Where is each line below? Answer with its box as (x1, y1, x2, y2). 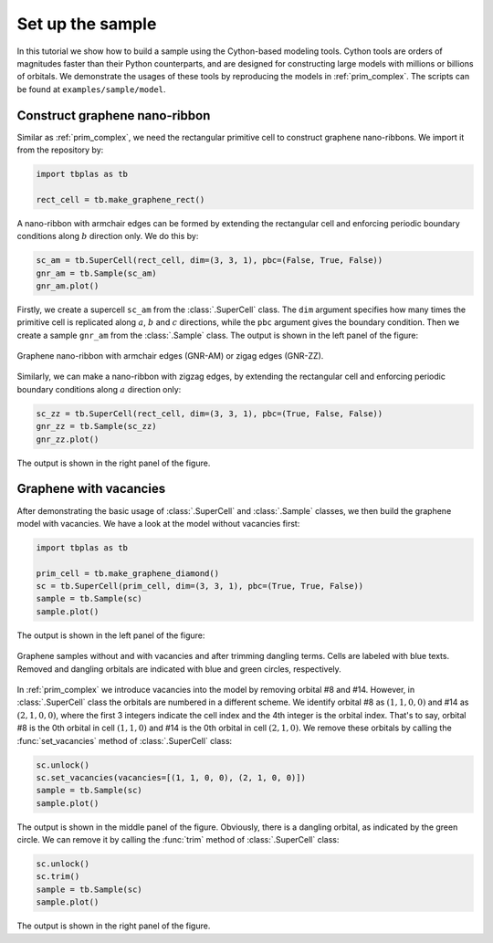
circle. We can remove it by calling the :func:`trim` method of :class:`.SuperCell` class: (16, 834, 340, 845)
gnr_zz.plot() (36, 434, 100, 445)
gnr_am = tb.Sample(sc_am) (36, 267, 157, 278)
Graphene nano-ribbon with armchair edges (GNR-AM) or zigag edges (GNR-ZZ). (16, 351, 324, 361)
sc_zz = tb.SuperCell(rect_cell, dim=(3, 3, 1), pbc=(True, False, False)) (36, 408, 383, 419)
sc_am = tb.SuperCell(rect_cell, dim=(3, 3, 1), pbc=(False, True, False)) (36, 256, 383, 266)
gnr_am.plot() (36, 280, 100, 291)
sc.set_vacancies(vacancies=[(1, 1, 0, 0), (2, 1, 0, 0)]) (36, 772, 306, 782)
